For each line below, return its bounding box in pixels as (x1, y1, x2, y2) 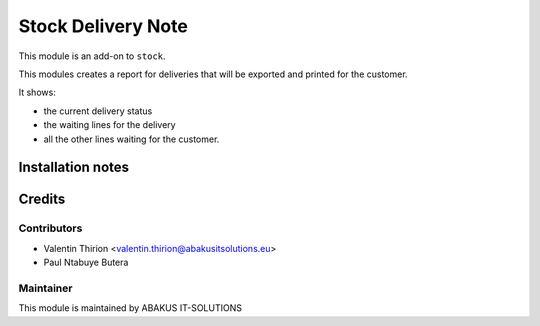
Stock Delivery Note (18, 15, 189, 37)
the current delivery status (43, 105, 153, 117)
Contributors (18, 221, 83, 235)
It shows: (18, 86, 57, 99)
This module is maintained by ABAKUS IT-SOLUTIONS (18, 302, 242, 314)
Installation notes (18, 159, 130, 176)
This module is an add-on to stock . (18, 50, 166, 62)
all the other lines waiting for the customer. (43, 133, 220, 145)
